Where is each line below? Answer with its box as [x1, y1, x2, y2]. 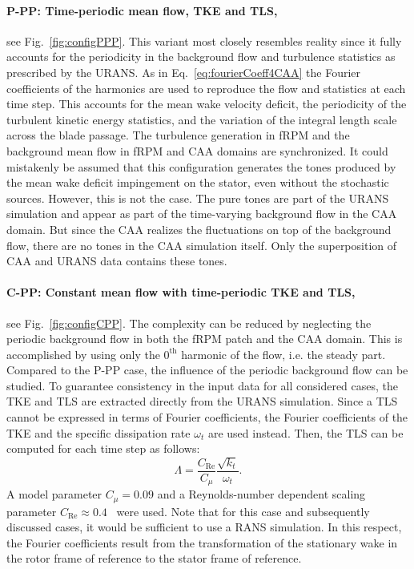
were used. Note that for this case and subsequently [116, 502, 370, 519]
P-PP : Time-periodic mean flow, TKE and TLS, [6, 2, 278, 18]
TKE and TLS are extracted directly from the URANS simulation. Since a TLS [6, 393, 398, 410]
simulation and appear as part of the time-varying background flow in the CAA [6, 205, 397, 222]
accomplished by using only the [6, 345, 160, 362]
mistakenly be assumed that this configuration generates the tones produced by [6, 158, 396, 175]
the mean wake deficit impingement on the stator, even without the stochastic [6, 174, 389, 191]
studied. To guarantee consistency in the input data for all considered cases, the [6, 377, 399, 393]
